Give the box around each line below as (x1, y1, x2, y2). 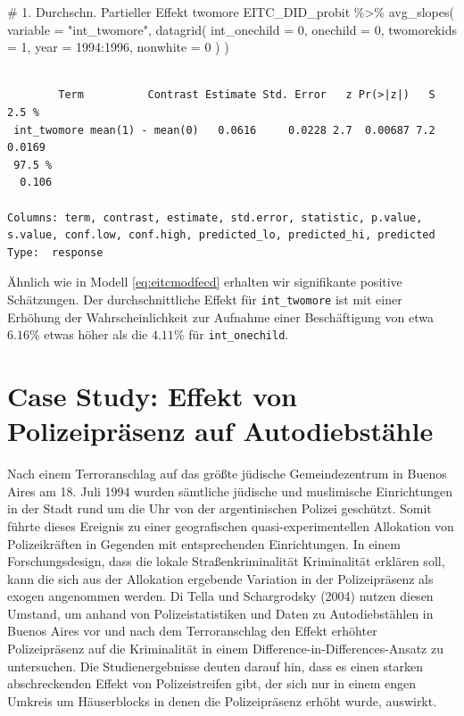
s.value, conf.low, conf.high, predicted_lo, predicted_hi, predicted (7, 229, 435, 242)
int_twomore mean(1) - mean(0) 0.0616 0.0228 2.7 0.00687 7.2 (13, 123, 435, 137)
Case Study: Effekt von (7, 378, 297, 413)
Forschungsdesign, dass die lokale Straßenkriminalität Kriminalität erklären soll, (7, 552, 445, 570)
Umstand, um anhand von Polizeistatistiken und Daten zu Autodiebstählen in (7, 604, 434, 622)
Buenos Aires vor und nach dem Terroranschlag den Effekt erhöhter (7, 621, 377, 640)
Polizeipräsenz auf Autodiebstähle (7, 412, 434, 449)
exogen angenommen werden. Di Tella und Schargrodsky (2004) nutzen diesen (7, 587, 434, 605)
